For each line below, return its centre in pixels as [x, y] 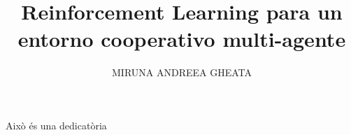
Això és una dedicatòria [56, 125]
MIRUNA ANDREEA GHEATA [181, 72]
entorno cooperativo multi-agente [182, 39]
